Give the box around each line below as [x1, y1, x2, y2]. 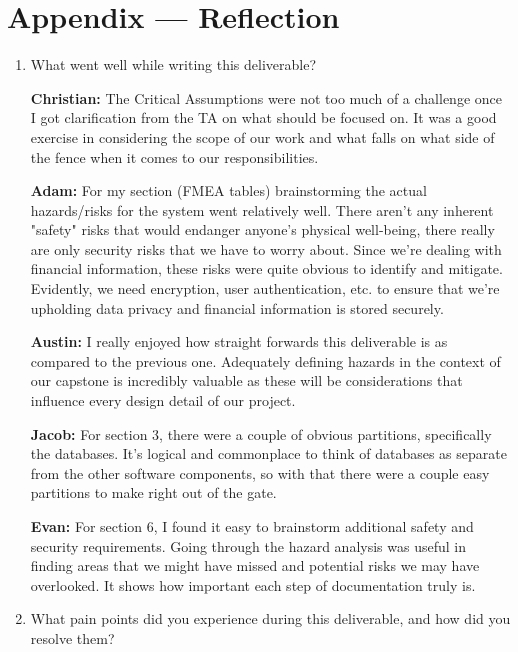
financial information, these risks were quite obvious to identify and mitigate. [30, 258, 503, 279]
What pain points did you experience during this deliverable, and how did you [30, 608, 511, 629]
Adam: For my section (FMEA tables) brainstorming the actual [30, 180, 427, 201]
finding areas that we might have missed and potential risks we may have [30, 555, 480, 576]
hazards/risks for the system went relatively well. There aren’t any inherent [30, 199, 494, 220]
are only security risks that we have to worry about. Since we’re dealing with [30, 238, 502, 259]
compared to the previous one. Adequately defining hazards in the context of [30, 350, 501, 371]
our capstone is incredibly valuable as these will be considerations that [30, 370, 463, 391]
